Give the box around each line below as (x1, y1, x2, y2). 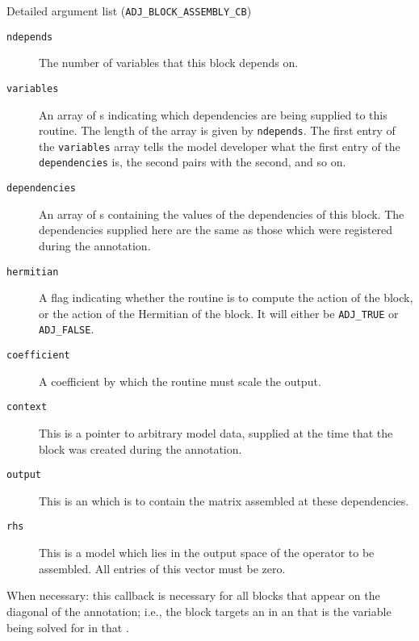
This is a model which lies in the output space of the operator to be (39, 544, 375, 561)
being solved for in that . (6, 618, 129, 635)
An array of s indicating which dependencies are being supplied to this (39, 106, 388, 123)
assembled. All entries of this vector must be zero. (39, 559, 286, 576)
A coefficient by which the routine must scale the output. (39, 372, 321, 389)
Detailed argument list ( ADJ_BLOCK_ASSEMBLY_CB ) (6, 2, 252, 19)
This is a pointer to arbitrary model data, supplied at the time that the (39, 425, 393, 442)
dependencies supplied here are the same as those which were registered (39, 221, 393, 238)
